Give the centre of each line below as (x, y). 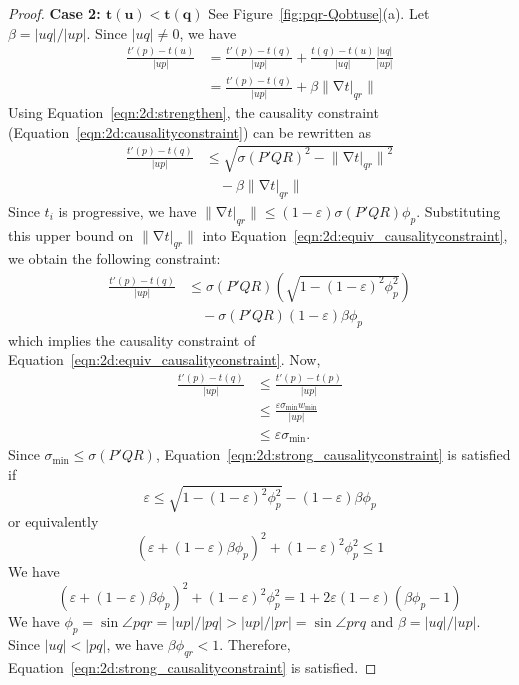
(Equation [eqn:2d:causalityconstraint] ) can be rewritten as (190, 131)
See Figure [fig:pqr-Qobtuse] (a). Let (319, 13)
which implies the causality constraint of (132, 339)
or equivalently (53, 521)
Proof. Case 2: (54, 13)
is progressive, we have (127, 210)
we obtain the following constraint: (114, 258)
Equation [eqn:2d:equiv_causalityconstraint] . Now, (164, 359)
